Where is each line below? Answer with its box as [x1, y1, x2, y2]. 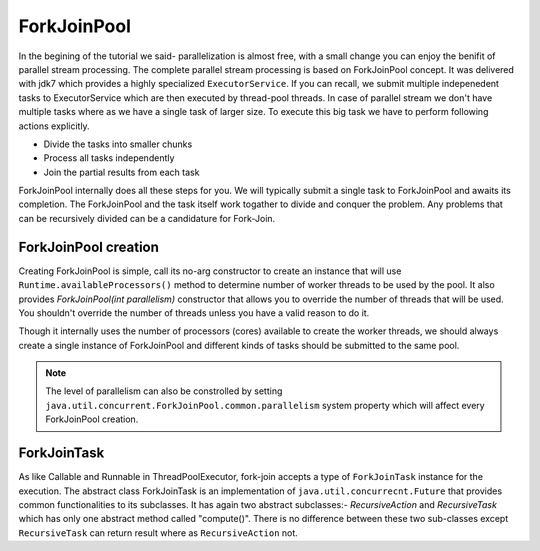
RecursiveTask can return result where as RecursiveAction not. [18, 526, 299, 539]
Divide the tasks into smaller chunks [43, 138, 193, 150]
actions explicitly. [18, 120, 90, 132]
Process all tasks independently [43, 152, 175, 164]
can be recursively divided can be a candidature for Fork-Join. [18, 212, 276, 224]
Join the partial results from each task [43, 166, 200, 178]
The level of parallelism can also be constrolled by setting [45, 385, 283, 397]
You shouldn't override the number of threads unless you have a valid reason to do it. [18, 306, 370, 319]
